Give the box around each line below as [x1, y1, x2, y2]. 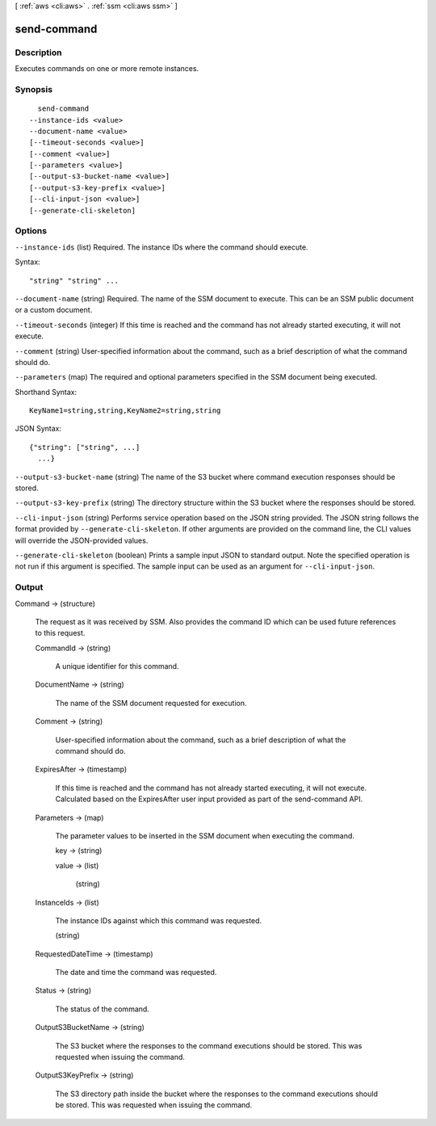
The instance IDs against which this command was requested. [55, 915, 262, 925]
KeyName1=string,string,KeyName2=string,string [29, 406, 221, 415]
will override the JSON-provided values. [15, 536, 149, 545]
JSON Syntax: [15, 424, 62, 434]
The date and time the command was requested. [55, 968, 217, 977]
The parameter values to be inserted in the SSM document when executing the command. [55, 830, 355, 840]
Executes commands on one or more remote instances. [15, 64, 199, 74]
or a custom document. [15, 305, 93, 315]
